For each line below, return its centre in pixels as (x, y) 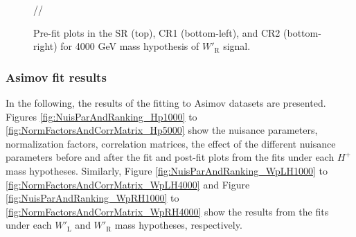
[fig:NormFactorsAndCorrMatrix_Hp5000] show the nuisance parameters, (162, 130)
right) (45, 46)
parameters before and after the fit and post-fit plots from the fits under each (170, 157)
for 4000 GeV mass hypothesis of (130, 46)
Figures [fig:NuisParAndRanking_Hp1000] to (101, 116)
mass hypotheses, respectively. (178, 225)
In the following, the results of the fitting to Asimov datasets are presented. (166, 103)
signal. (237, 46)
